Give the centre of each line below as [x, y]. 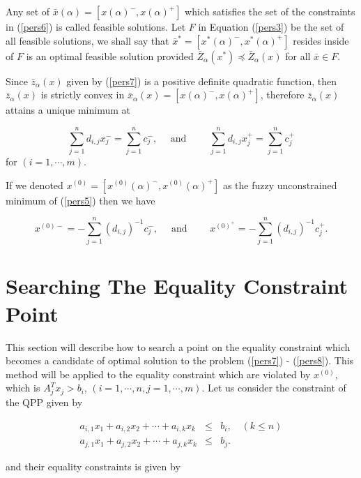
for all [298, 55]
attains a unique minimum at [68, 110]
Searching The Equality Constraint [177, 286]
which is [23, 388]
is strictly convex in [83, 95]
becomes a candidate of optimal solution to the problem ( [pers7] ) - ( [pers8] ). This [180, 360]
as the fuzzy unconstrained [280, 185]
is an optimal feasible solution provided [110, 55]
